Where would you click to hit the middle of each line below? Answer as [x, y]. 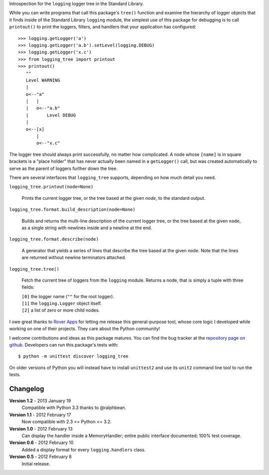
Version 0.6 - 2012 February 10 [41, 443]
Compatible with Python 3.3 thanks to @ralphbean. [74, 408]
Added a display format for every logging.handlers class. [84, 450]
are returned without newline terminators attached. [74, 258]
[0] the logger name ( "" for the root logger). [68, 296]
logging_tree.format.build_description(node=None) [72, 210]
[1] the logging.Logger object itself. [62, 303]
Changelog [27, 389]
